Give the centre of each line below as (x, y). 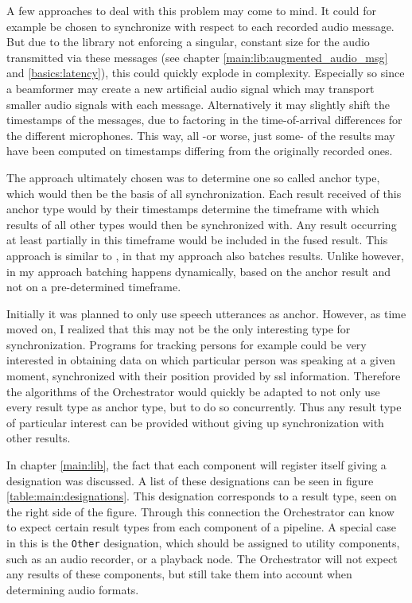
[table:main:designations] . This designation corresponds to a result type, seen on (202, 496)
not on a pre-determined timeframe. (94, 287)
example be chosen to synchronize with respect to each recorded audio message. (200, 26)
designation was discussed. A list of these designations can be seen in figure (190, 480)
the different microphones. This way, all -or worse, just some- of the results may (201, 135)
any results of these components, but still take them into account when (179, 574)
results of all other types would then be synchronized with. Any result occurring (202, 224)
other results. (39, 438)
